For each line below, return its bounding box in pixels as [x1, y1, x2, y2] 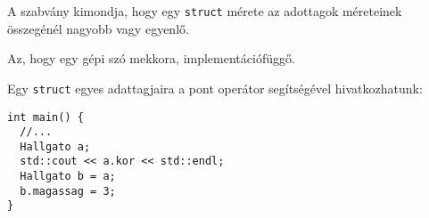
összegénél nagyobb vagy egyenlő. [7, 19, 189, 37]
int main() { [7, 110, 84, 124]
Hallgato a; [20, 140, 91, 153]
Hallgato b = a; [20, 170, 116, 183]
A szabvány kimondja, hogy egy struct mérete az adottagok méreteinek [7, 2, 402, 20]
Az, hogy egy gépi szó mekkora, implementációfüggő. [7, 49, 295, 68]
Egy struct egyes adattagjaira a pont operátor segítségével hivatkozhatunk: [7, 78, 423, 97]
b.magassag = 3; [20, 184, 116, 198]
